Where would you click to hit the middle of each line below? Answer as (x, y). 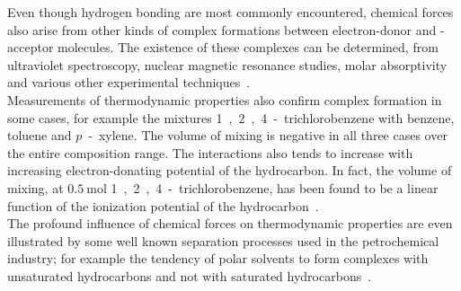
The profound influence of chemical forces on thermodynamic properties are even (230, 223)
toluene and (40, 135)
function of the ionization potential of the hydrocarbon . (163, 205)
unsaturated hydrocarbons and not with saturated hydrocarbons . (190, 275)
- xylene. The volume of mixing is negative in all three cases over (268, 135)
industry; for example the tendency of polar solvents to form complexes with (218, 258)
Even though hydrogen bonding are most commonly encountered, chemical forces (230, 12)
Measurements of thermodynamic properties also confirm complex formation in (225, 99)
